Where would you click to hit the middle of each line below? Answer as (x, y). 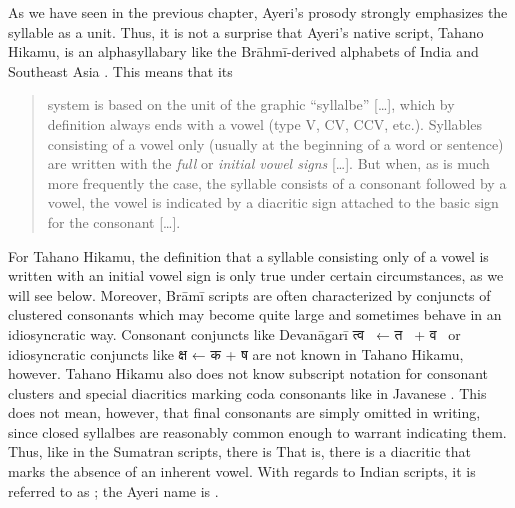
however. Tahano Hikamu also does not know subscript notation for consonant (248, 373)
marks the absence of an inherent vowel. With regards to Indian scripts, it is (242, 471)
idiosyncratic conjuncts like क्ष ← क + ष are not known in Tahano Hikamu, (236, 353)
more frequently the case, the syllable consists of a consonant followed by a (277, 182)
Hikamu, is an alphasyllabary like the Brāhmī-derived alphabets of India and (243, 51)
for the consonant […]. (114, 221)
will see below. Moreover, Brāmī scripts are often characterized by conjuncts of (249, 294)
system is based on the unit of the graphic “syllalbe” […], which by (251, 104)
